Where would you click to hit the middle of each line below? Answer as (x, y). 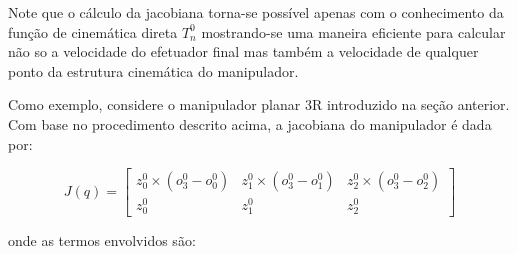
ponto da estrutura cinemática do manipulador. (153, 70)
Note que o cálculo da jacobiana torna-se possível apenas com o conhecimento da (256, 12)
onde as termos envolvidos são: (102, 240)
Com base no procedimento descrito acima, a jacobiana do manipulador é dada (250, 123)
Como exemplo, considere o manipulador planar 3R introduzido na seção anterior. (259, 104)
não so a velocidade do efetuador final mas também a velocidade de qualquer (243, 51)
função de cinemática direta (93, 31)
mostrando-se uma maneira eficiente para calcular (353, 31)
